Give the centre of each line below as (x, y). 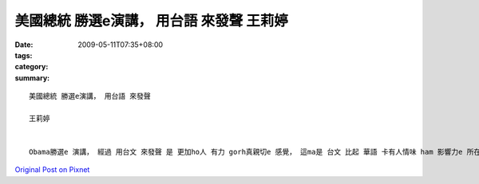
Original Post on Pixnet (52, 170)
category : (32, 67)
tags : (24, 55)
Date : (24, 45)
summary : (32, 78)
